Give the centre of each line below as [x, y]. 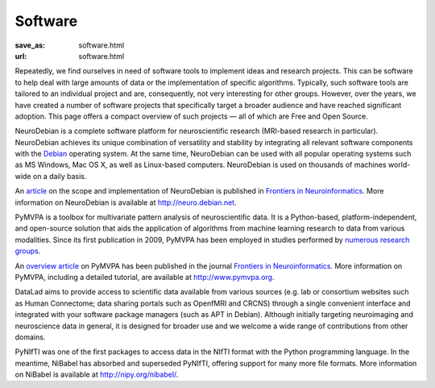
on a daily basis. [60, 176]
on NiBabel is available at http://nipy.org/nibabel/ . [97, 374]
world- [399, 165]
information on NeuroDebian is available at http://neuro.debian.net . [126, 202]
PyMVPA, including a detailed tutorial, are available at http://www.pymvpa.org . [145, 277]
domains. [30, 337]
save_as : [30, 45]
